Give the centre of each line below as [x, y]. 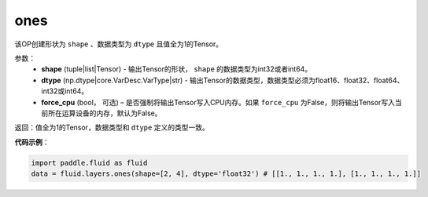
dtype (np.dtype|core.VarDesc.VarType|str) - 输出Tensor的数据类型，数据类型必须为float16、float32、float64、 [223, 80]
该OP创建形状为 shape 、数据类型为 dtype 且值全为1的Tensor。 [119, 44]
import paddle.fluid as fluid [89, 162]
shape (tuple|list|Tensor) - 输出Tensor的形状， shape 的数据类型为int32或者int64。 [177, 69]
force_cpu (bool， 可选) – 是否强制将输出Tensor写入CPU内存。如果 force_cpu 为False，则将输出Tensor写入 [218, 102]
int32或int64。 [65, 91]
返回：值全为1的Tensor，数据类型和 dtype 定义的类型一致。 [112, 128]
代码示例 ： [32, 142]
